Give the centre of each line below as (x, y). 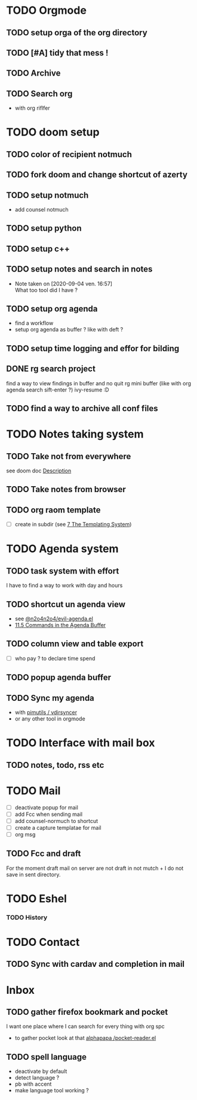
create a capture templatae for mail (58, 827)
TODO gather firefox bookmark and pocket (87, 1012)
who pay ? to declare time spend (55, 658)
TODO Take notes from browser (66, 489)
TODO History (27, 917)
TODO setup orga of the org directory (77, 33)
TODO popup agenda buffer (59, 678)
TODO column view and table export (75, 644)
